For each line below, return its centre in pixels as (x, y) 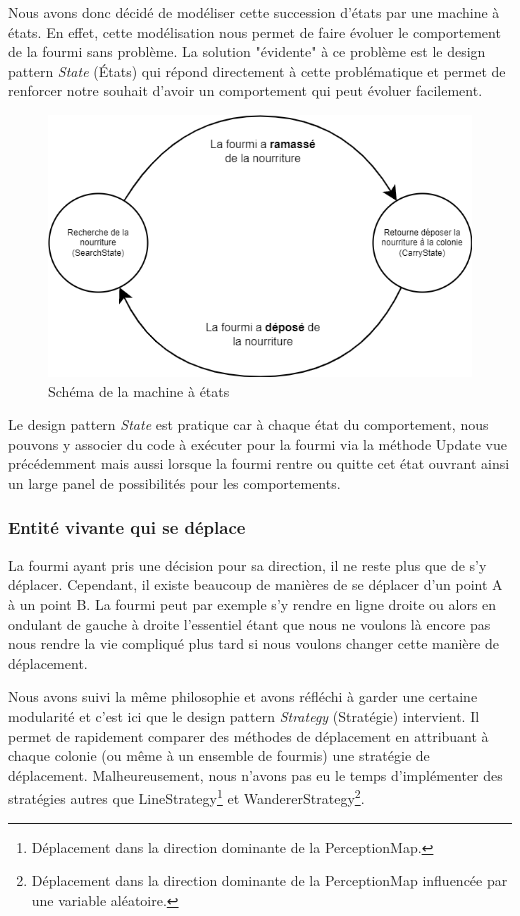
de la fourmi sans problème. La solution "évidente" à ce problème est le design (247, 51)
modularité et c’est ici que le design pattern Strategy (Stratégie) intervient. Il (244, 715)
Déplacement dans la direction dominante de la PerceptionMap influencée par (269, 880)
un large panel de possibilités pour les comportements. (174, 482)
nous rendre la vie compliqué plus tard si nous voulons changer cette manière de (253, 643)
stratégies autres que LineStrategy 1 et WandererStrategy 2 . (186, 796)
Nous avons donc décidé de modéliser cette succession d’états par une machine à (254, 12)
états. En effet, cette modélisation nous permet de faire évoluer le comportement (254, 31)
